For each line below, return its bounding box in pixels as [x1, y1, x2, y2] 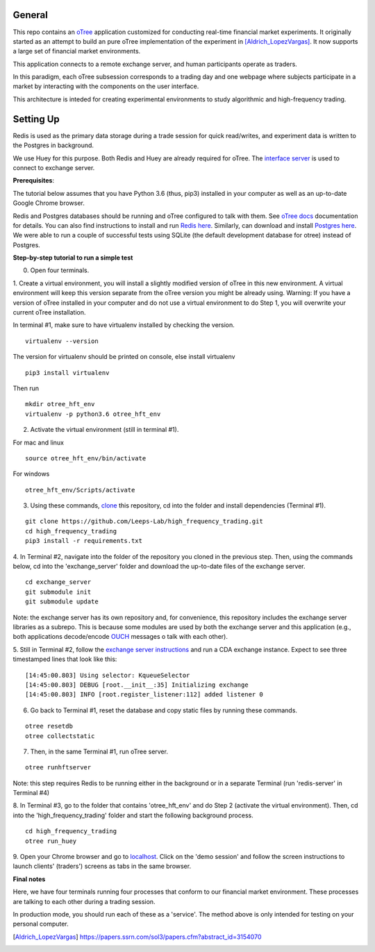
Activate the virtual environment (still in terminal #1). [30, 426, 179, 434]
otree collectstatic [25, 732, 95, 740]
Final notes [12, 875, 46, 883]
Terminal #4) [12, 789, 50, 797]
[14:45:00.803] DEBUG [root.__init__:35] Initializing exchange [25, 680, 249, 689]
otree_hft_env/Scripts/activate [25, 486, 135, 494]
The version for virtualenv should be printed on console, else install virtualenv [12, 353, 235, 361]
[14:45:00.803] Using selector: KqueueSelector [25, 671, 190, 679]
